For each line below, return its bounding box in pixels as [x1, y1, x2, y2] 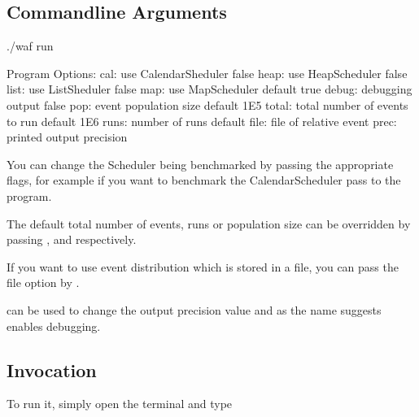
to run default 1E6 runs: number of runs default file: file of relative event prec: [7, 112, 397, 129]
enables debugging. [7, 317, 101, 334]
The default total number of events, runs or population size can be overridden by [7, 215, 411, 232]
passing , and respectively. [7, 231, 137, 248]
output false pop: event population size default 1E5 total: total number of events [7, 96, 408, 113]
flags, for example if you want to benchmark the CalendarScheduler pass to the [7, 172, 401, 189]
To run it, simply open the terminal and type [7, 395, 233, 412]
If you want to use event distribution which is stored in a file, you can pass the [7, 258, 399, 275]
